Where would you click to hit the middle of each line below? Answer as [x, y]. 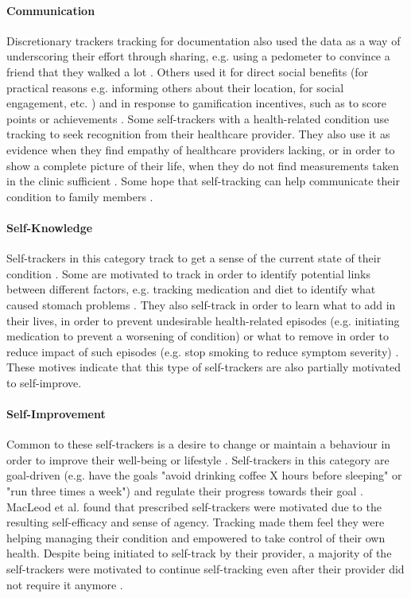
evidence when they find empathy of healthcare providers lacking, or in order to [201, 149]
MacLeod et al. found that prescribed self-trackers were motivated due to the [194, 506]
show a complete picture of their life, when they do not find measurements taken [203, 165]
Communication [51, 10]
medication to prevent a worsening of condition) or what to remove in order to [198, 336]
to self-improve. [44, 382]
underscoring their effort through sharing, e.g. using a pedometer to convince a [198, 56]
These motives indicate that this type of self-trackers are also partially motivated [204, 367]
